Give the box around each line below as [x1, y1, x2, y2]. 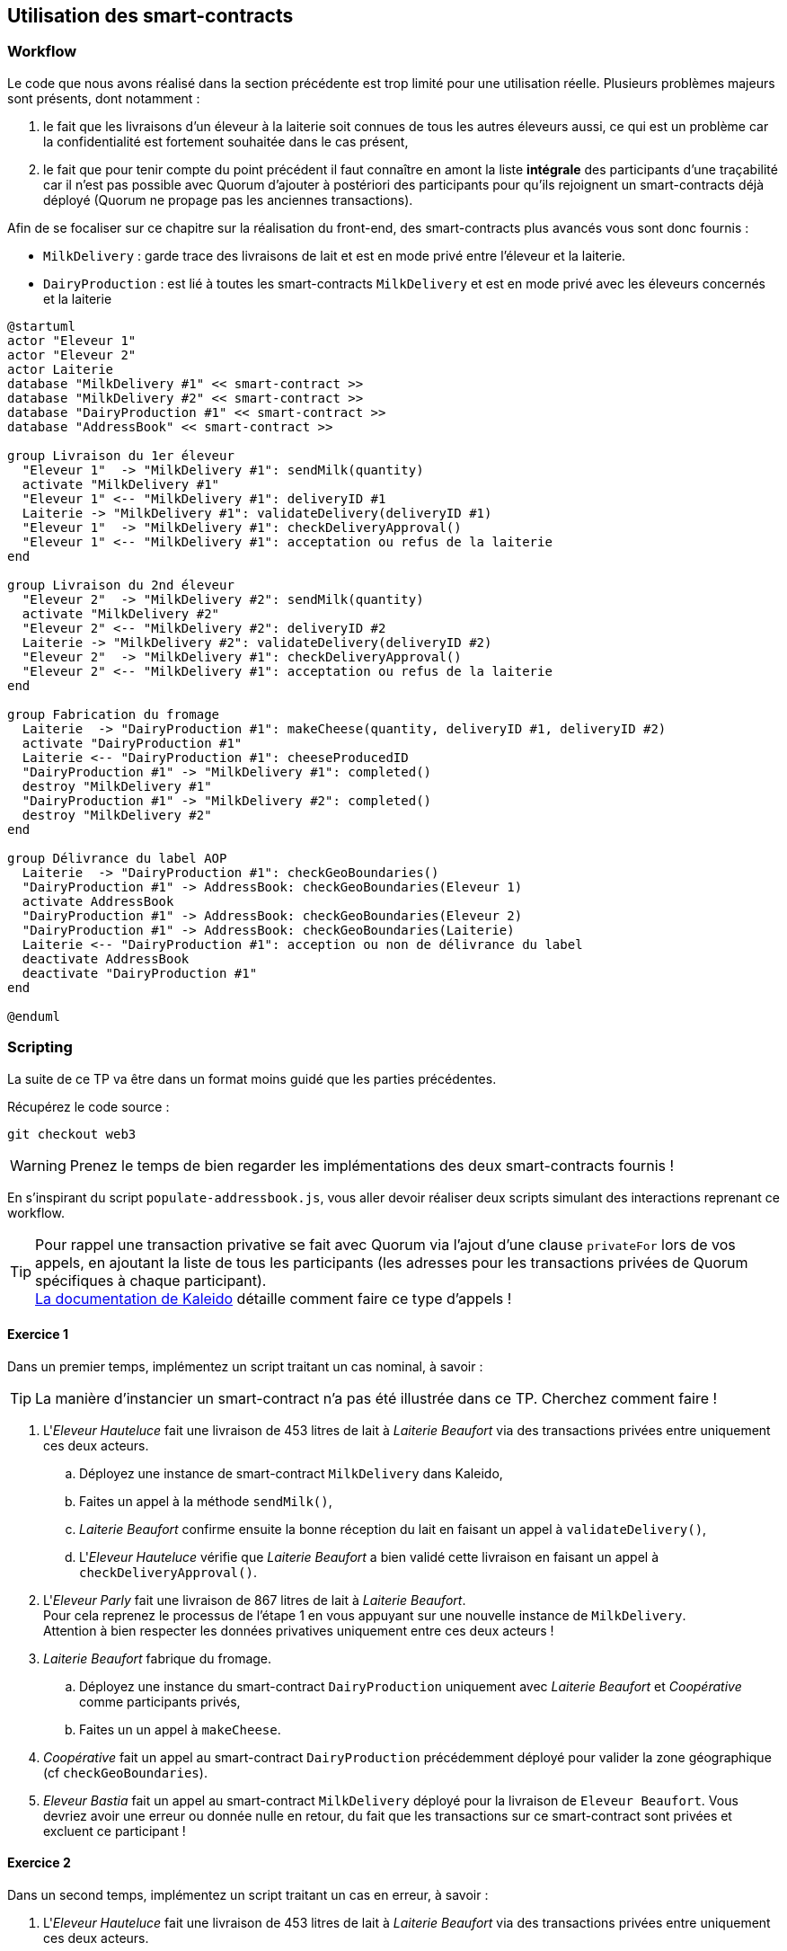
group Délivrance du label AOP [7, 850, 227, 865]
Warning [10, 1156, 66, 1175]
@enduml [7, 1008, 61, 1024]
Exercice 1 [7, 1326, 69, 1343]
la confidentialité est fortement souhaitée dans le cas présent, [43, 133, 409, 149]
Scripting [7, 1038, 73, 1057]
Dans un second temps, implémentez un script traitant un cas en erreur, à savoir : [7, 1886, 489, 1902]
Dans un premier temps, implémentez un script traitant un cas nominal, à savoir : [7, 1358, 483, 1374]
